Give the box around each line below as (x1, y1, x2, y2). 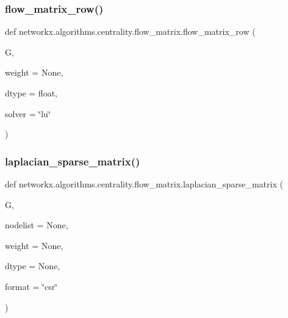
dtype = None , (5, 259, 60, 272)
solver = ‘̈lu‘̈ (5, 107, 51, 120)
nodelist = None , (5, 219, 68, 231)
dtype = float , (5, 87, 57, 99)
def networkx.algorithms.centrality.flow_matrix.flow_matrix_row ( (5, 25, 256, 38)
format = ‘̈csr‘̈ (5, 280, 58, 292)
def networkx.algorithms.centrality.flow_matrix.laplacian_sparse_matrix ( (5, 178, 283, 190)
